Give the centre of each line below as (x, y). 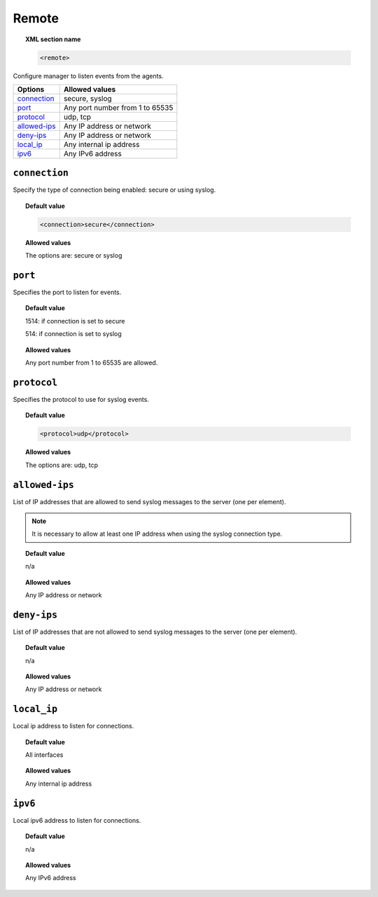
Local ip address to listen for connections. (73, 726)
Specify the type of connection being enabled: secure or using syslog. (114, 190)
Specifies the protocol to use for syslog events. (81, 399)
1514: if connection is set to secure (75, 321)
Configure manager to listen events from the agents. (88, 76)
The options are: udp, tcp (62, 465)
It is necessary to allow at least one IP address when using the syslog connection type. (157, 534)
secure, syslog (87, 98)
